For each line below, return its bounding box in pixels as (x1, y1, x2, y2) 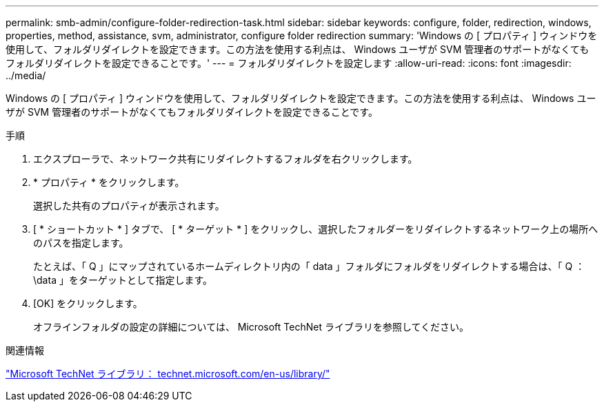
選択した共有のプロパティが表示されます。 (33, 200, 225, 211)
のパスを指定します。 (33, 237, 129, 249)
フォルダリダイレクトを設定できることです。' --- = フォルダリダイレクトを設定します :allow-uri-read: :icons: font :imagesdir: (6, 57, 572, 69)
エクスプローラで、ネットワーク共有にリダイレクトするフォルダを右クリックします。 (33, 153, 418, 165)
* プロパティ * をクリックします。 (33, 176, 185, 188)
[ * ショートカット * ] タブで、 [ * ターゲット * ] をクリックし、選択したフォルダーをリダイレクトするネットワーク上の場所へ (33, 223, 598, 235)
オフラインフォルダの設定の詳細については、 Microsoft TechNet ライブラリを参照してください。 (33, 321, 470, 333)
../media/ (6, 70, 46, 81)
